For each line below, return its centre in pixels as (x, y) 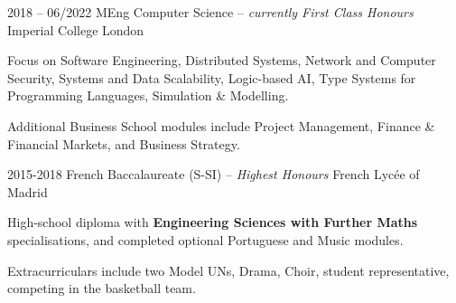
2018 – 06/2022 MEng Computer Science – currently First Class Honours (210, 12)
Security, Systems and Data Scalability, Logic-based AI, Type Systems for (212, 77)
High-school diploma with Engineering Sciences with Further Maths (213, 222)
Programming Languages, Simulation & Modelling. (148, 95)
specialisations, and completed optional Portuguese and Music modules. (205, 239)
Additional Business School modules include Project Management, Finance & (221, 125)
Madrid (28, 191)
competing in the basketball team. (102, 288)
